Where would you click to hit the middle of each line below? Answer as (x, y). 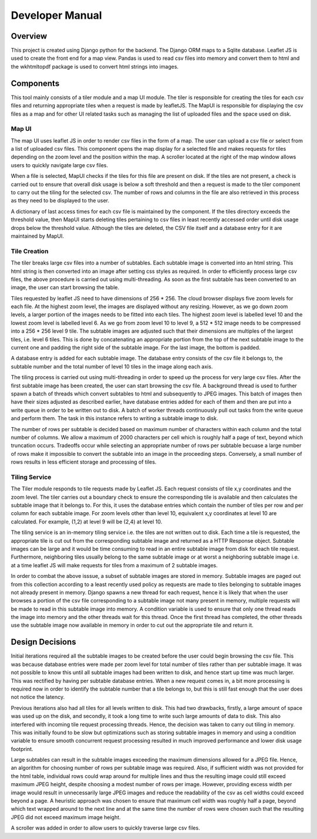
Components (35, 83)
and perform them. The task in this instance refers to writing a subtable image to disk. (114, 418)
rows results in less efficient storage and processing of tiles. (84, 462)
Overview (29, 36)
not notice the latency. (38, 697)
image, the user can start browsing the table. (65, 287)
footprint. (22, 749)
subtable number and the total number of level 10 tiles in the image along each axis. (112, 366)
